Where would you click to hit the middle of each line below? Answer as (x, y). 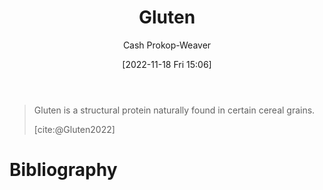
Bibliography (63, 170)
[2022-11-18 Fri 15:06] (167, 64)
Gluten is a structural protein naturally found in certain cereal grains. (174, 110)
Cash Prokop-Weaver (167, 45)
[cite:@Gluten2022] (74, 129)
